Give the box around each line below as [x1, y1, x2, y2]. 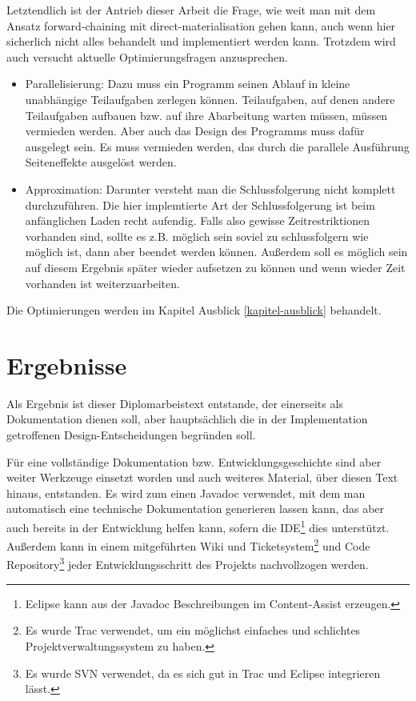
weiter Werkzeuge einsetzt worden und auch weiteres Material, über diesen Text [6, 469, 398, 486]
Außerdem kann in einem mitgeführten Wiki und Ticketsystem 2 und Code [6, 535, 370, 554]
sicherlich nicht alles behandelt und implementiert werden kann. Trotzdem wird [6, 33, 396, 50]
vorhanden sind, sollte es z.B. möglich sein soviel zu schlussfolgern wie [25, 227, 369, 244]
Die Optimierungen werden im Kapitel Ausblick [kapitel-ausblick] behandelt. [6, 302, 382, 318]
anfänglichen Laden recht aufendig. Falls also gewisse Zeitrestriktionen [25, 212, 370, 229]
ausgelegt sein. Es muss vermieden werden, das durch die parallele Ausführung [25, 138, 410, 154]
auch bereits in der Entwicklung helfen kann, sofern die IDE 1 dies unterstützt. [6, 516, 390, 535]
